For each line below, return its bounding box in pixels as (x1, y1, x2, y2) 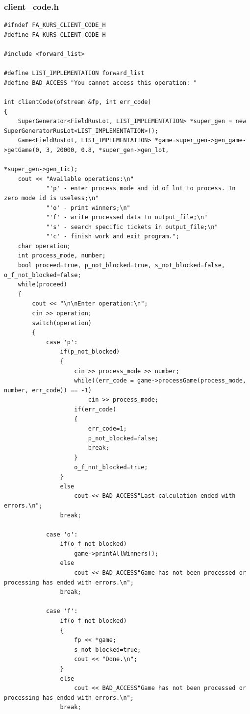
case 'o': (46, 531, 78, 538)
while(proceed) (18, 281, 67, 288)
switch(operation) (32, 319, 92, 327)
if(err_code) (74, 406, 117, 413)
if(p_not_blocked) (60, 348, 120, 356)
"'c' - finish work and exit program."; (46, 233, 179, 240)
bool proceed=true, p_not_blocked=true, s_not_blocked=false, (18, 262, 225, 269)
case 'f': (46, 608, 78, 615)
